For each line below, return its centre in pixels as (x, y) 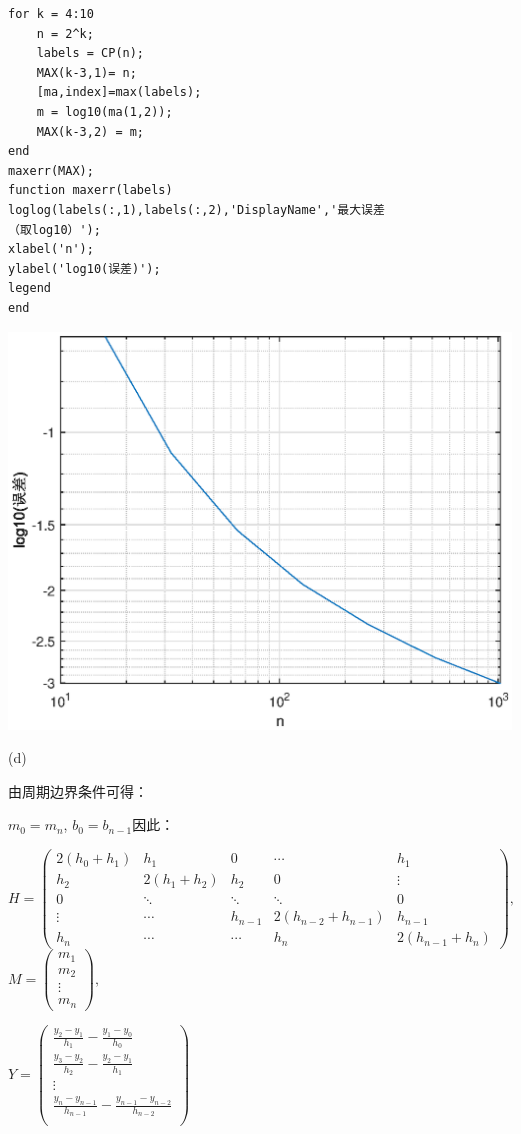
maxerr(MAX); (51, 170)
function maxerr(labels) (90, 190)
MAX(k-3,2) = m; (90, 131)
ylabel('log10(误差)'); (84, 268)
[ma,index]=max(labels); (119, 92)
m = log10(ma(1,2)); (104, 111)
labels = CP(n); (90, 53)
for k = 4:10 (51, 14)
